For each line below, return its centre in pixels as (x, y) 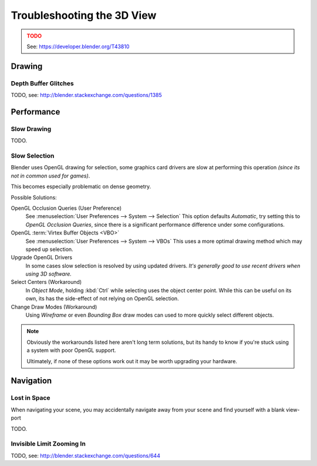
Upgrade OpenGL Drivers (42, 257)
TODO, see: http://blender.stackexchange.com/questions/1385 (86, 95)
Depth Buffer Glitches (42, 83)
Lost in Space (31, 398)
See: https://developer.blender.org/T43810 (78, 46)
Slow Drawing (31, 129)
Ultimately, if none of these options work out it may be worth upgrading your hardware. (132, 361)
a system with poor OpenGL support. (71, 350)
